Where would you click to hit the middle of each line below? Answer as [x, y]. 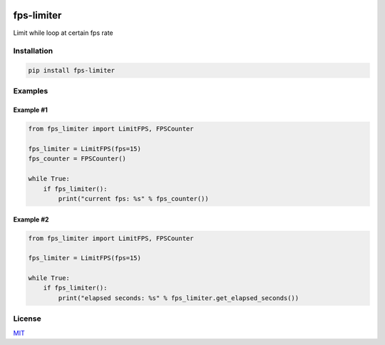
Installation [33, 51]
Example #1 [30, 110]
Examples [31, 91]
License [27, 319]
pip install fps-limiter [72, 71]
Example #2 [31, 219]
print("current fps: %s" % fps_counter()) [134, 199]
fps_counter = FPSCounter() [77, 159]
